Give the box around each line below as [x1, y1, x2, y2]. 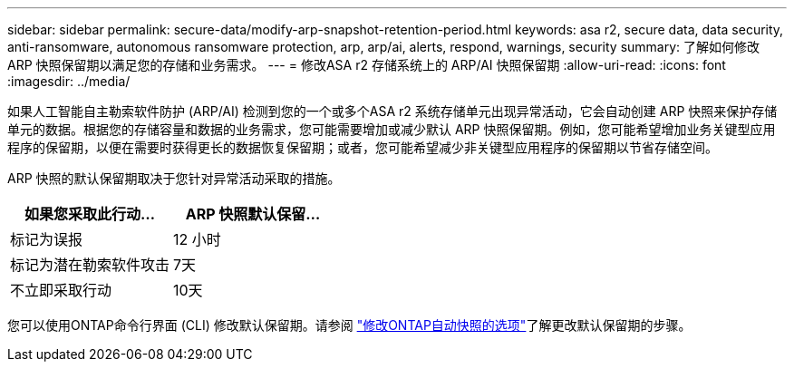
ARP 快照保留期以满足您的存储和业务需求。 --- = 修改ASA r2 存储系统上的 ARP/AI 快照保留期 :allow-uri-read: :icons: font [7, 57, 726, 73]
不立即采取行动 [10, 281, 112, 299]
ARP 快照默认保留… [185, 205, 321, 223]
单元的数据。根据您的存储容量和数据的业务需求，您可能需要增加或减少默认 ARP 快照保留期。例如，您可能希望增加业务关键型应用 [7, 121, 776, 137]
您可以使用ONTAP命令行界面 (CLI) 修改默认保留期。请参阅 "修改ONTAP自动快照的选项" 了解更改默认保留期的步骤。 [7, 317, 692, 333]
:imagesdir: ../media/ [7, 73, 131, 89]
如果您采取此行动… [24, 205, 156, 223]
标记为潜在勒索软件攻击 [10, 256, 170, 274]
